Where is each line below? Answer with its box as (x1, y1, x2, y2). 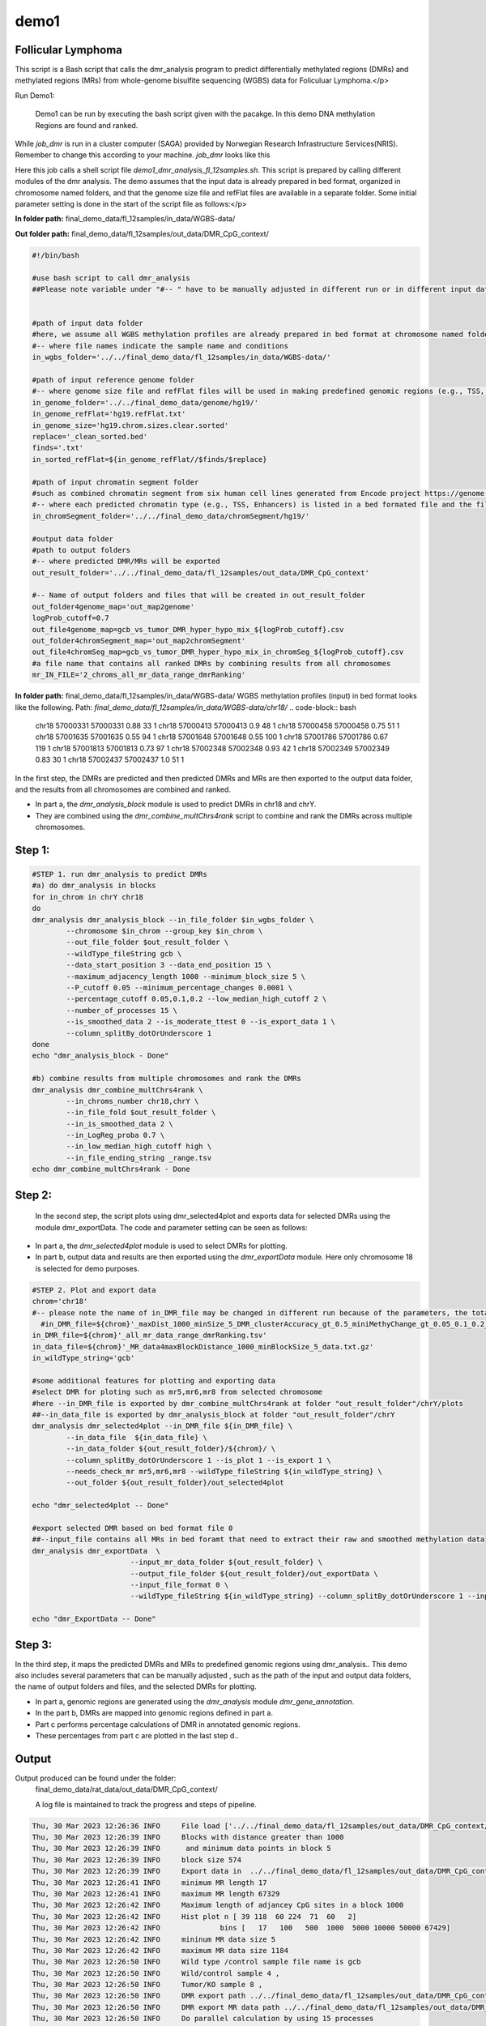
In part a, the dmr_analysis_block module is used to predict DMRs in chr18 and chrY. (35, 799, 317, 810)
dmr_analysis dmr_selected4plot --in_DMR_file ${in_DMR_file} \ (32, 1421, 293, 1430)
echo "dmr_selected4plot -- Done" (32, 1501, 169, 1511)
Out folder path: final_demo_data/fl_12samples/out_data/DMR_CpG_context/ (15, 229, 269, 238)
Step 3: (15, 1638, 53, 1652)
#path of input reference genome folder (32, 375, 194, 385)
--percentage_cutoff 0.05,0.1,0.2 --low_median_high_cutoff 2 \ (66, 994, 327, 1004)
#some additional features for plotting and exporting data (32, 1376, 276, 1385)
